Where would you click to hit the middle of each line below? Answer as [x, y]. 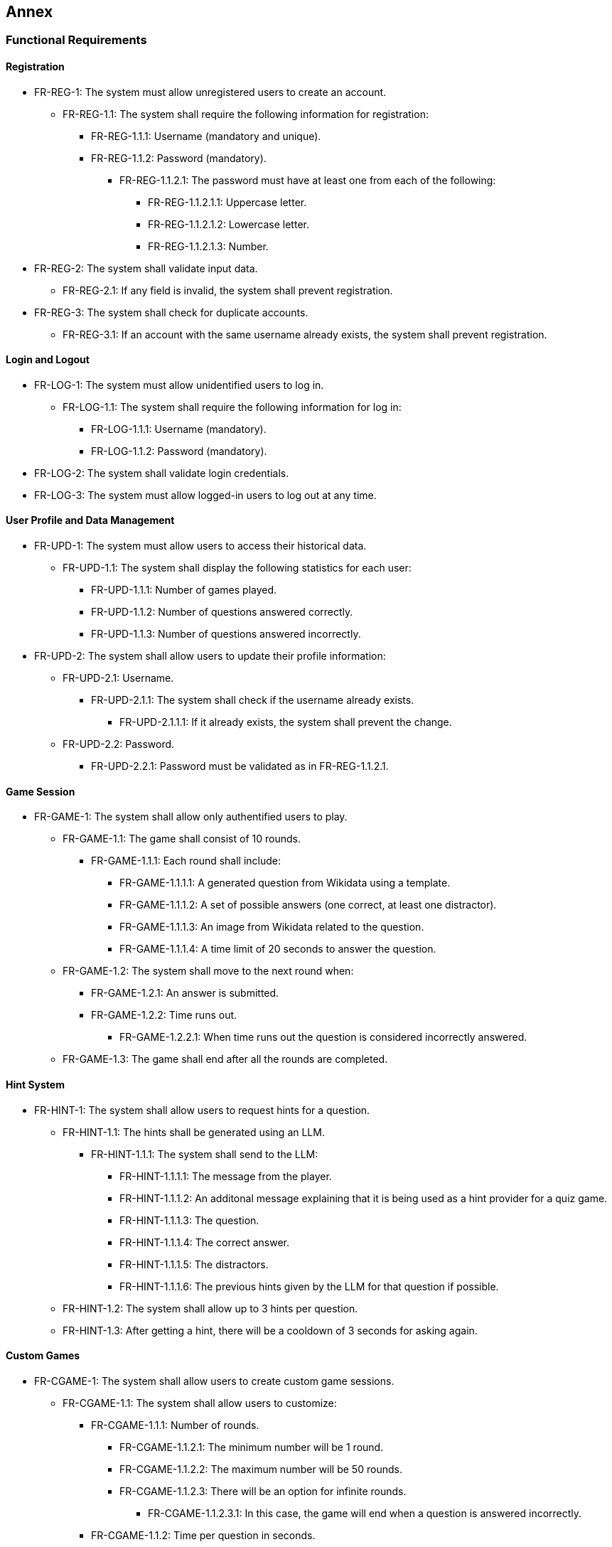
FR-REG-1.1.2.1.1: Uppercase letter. [227, 202]
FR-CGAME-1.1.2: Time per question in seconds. [203, 1535]
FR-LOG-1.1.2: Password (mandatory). [179, 451]
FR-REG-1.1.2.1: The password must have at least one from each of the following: [308, 180]
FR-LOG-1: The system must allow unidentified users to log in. [179, 385]
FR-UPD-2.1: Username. [118, 678]
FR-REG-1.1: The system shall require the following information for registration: [246, 114]
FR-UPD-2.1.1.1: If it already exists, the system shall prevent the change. [286, 722]
